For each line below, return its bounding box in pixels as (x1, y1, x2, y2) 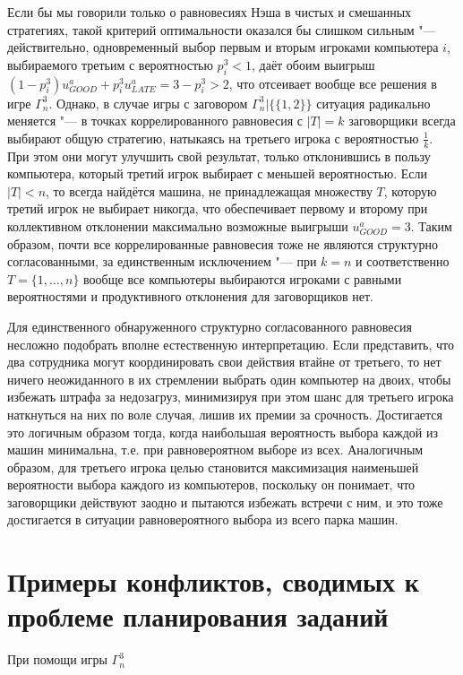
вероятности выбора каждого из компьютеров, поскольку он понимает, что (7, 475, 416, 494)
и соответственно (356, 252, 450, 271)
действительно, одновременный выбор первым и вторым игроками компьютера (7, 38, 439, 56)
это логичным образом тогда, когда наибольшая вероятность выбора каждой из (7, 422, 438, 441)
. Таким (410, 216, 452, 235)
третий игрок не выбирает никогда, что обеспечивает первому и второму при (7, 199, 428, 218)
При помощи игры (7, 650, 107, 669)
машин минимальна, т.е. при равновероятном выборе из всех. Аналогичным (7, 440, 424, 459)
